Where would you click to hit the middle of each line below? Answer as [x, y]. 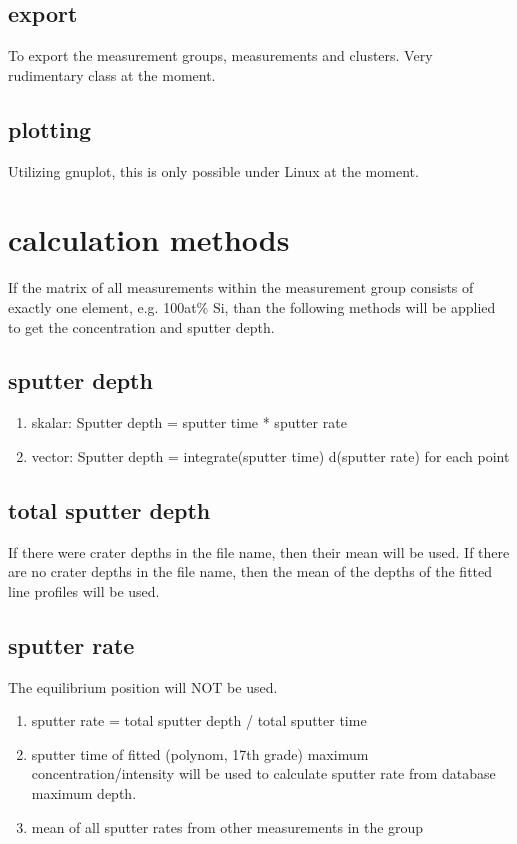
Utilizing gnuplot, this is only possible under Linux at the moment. [213, 170]
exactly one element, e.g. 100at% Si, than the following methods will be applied [252, 306]
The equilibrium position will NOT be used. [143, 686]
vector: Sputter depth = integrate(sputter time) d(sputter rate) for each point [270, 455]
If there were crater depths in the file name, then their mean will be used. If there [259, 551]
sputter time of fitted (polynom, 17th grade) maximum [200, 753]
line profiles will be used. [84, 590]
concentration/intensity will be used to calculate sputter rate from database [263, 773]
